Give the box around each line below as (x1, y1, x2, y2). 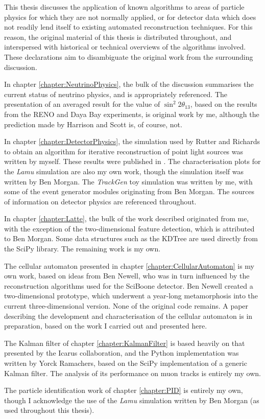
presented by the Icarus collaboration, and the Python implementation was (4, 347, 239, 358)
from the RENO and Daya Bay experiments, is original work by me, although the (4, 108, 259, 119)
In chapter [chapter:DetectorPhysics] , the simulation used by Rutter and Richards (4, 136, 260, 147)
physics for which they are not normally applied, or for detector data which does (4, 11, 256, 22)
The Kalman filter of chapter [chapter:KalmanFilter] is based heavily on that (4, 337, 245, 348)
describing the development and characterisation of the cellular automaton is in (4, 310, 253, 321)
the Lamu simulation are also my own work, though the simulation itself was (4, 166, 244, 176)
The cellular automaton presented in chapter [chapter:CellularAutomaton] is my (4, 260, 254, 271)
